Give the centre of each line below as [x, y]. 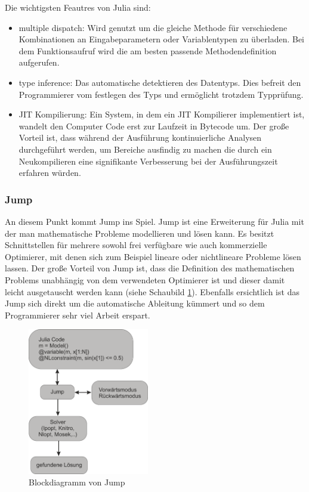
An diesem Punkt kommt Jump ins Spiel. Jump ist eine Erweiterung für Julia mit [154, 221]
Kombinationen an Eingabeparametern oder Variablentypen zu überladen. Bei [162, 39]
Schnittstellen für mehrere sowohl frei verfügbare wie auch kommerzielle [136, 245]
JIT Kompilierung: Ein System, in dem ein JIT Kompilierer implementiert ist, [162, 114]
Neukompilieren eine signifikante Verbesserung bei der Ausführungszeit [148, 161]
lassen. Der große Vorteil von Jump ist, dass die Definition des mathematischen [150, 268]
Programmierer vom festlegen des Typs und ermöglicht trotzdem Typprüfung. [161, 94]
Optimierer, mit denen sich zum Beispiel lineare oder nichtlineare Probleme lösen [153, 256]
